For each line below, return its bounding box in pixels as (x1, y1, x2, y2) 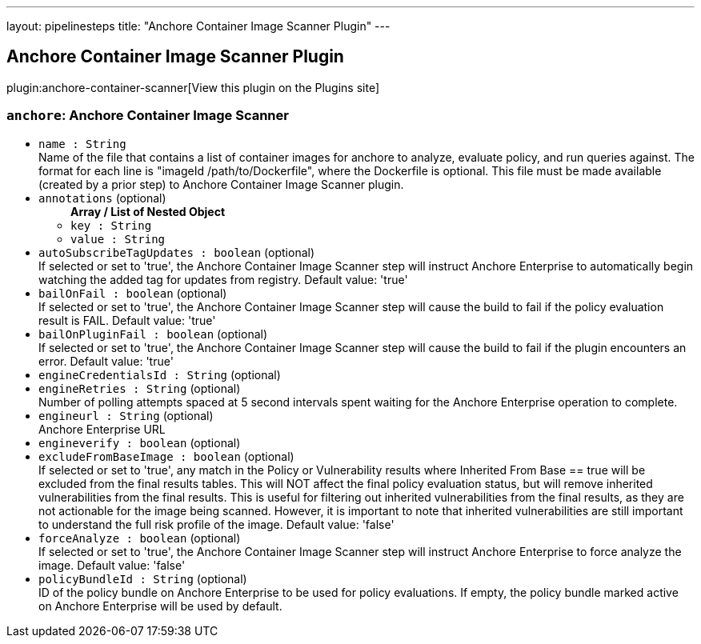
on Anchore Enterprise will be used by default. (38, 598, 282, 613)
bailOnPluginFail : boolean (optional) (38, 326, 268, 341)
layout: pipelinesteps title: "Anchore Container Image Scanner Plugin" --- (6, 19, 391, 33)
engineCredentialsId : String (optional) (38, 367, 281, 382)
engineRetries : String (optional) (38, 381, 241, 395)
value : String (70, 232, 166, 246)
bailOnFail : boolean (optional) (38, 286, 227, 300)
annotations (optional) (38, 190, 166, 205)
